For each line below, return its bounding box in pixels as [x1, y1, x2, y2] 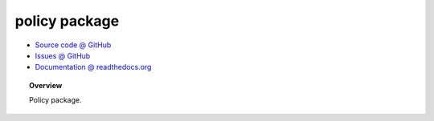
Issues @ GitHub [35, 50, 91, 60]
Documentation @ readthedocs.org [35, 63, 152, 72]
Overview [29, 80, 63, 90]
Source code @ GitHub [35, 40, 112, 50]
